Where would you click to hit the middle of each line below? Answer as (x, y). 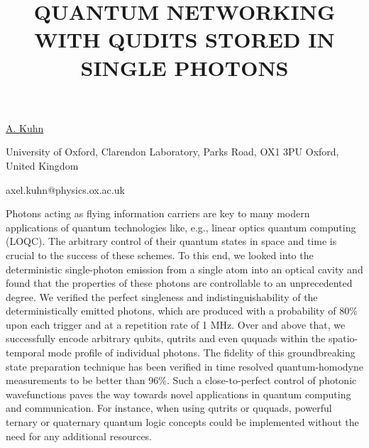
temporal (25, 353)
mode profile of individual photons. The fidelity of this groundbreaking (202, 353)
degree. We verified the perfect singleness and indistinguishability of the (162, 296)
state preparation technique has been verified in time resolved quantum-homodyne (185, 366)
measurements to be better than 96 (82, 380)
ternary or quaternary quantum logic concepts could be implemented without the (182, 422)
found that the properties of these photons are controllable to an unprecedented (179, 283)
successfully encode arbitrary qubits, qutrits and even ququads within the (166, 338)
